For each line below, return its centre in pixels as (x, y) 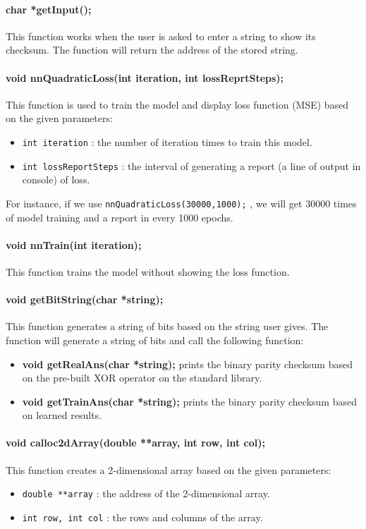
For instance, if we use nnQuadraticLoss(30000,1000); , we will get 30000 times (181, 203)
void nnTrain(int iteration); (74, 244)
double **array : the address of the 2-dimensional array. (146, 493)
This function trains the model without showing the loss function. (148, 271)
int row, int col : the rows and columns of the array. (142, 517)
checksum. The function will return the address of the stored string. (152, 50)
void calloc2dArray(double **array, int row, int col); (135, 443)
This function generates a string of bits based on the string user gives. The (167, 326)
